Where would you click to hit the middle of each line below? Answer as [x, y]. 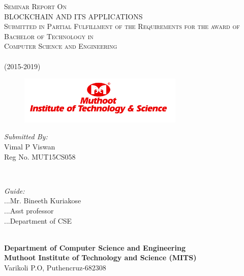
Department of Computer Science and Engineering [95, 247]
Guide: [14, 190]
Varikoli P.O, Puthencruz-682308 [55, 267]
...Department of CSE [38, 220]
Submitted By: [26, 136]
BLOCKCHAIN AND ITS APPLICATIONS [73, 16]
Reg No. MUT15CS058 [40, 156]
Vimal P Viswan [30, 146]
